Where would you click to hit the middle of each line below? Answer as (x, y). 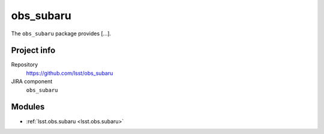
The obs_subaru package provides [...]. (61, 33)
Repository (25, 65)
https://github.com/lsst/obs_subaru (70, 73)
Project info (33, 51)
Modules (28, 107)
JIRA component (32, 81)
